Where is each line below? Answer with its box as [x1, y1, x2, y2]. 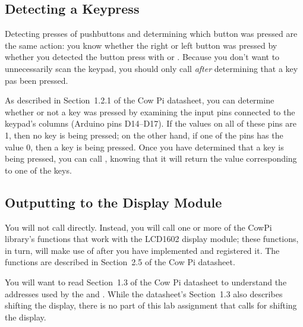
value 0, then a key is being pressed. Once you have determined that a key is [5, 140, 284, 153]
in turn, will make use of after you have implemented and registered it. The [5, 244, 280, 256]
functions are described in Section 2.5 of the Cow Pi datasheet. [5, 256, 235, 268]
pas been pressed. [5, 74, 68, 86]
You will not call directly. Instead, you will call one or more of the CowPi [5, 221, 272, 233]
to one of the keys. [5, 164, 72, 176]
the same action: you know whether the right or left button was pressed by [5, 39, 277, 51]
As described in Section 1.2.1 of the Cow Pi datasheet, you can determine [5, 94, 274, 106]
